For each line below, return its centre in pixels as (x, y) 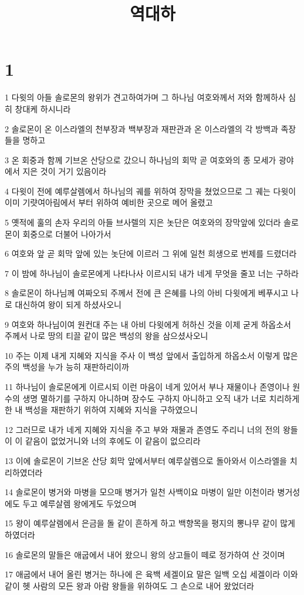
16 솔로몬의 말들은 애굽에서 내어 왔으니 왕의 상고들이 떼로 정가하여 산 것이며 (145, 554)
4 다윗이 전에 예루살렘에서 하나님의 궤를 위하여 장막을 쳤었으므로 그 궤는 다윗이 (151, 191)
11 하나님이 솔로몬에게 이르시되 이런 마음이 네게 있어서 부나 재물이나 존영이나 (147, 386)
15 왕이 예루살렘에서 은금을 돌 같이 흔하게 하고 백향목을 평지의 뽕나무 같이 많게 (150, 523)
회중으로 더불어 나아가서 (67, 233)
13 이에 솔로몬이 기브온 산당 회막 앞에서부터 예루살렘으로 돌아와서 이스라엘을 (146, 460)
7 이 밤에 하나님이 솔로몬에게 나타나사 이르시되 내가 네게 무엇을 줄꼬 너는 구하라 (152, 273)
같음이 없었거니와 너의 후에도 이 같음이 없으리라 (113, 441)
